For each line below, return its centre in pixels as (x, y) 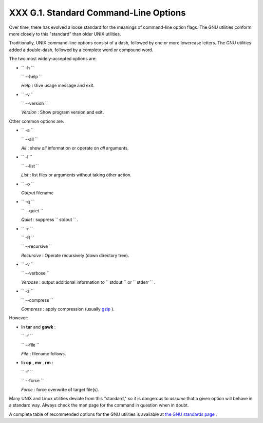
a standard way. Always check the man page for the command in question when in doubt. (99, 405)
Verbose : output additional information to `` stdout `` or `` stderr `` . (88, 282)
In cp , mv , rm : (37, 363)
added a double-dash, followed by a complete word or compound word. (81, 50)
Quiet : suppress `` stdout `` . (50, 220)
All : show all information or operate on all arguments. (75, 148)
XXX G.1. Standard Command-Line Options (97, 13)
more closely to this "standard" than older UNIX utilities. (65, 34)
